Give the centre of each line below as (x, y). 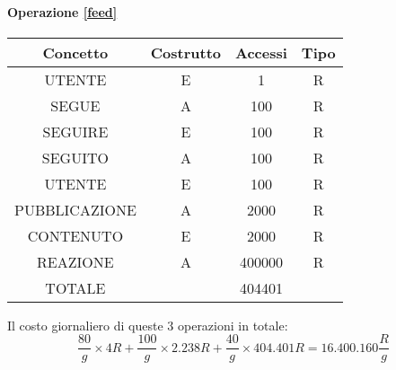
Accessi (261, 52)
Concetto (75, 52)
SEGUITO (75, 157)
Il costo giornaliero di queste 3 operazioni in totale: (148, 325)
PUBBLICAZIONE (75, 209)
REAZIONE (75, 261)
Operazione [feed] (62, 11)
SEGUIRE (75, 131)
